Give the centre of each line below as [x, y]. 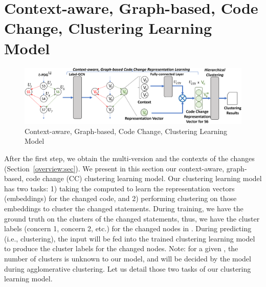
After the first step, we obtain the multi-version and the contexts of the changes [129, 158]
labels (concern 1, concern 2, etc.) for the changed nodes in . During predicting [128, 228]
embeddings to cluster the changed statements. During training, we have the [124, 208]
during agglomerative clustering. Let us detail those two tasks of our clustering [128, 268]
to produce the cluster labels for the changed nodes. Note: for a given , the [121, 248]
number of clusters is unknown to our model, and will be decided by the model [128, 258]
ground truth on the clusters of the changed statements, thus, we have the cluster [132, 218]
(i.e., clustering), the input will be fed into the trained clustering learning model [130, 238]
